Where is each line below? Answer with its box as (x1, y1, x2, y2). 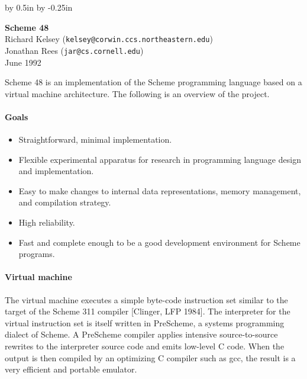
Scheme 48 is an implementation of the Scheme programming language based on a (5, 76, 302, 88)
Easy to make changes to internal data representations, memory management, (18, 184, 301, 197)
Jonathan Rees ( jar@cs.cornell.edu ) (5, 44, 144, 56)
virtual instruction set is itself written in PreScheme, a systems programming (5, 316, 285, 329)
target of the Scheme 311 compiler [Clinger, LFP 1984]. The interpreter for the (5, 305, 290, 317)
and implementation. (18, 165, 94, 177)
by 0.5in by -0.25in (5, 1, 73, 13)
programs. (18, 248, 55, 260)
